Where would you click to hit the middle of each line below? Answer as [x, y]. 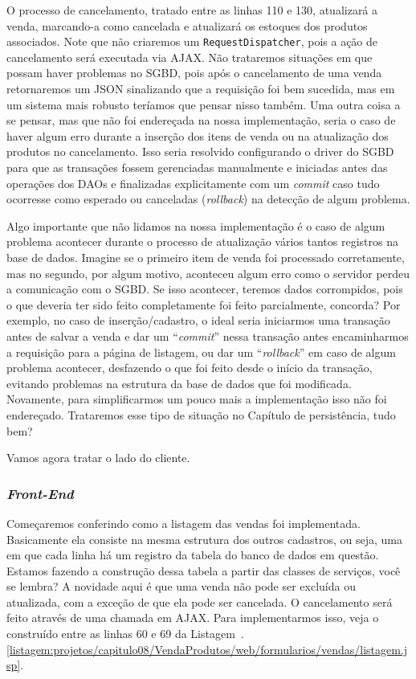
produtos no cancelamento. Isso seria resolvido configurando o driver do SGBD [200, 151]
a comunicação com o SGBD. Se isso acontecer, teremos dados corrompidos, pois [205, 289]
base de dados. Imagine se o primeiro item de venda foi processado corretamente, [206, 257]
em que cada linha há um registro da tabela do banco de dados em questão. [193, 555]
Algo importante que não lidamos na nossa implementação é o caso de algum [196, 225]
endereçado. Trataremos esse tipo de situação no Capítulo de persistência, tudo [201, 414]
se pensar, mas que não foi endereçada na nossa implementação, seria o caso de [201, 120]
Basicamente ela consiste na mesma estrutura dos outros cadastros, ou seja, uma [204, 539]
